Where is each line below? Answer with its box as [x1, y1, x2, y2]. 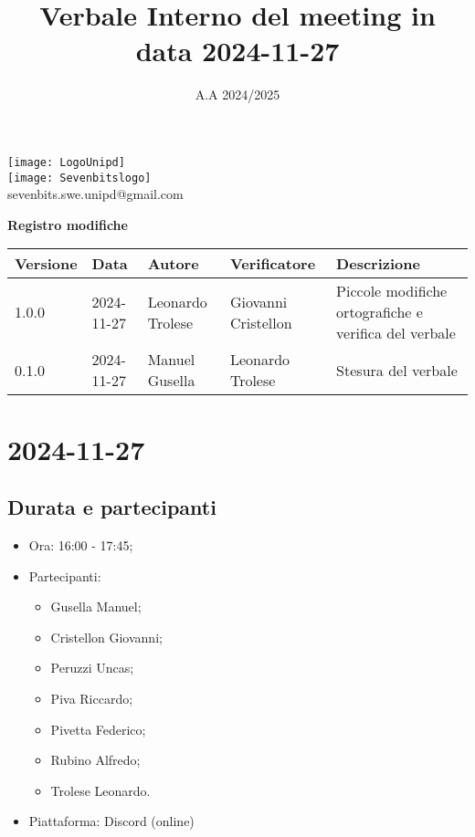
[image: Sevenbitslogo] [7, 171, 152, 184]
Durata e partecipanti [7, 493, 216, 521]
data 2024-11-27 [135, 32, 340, 69]
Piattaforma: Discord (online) [28, 811, 195, 831]
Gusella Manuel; [50, 597, 142, 616]
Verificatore [229, 253, 316, 275]
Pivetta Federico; [50, 719, 146, 738]
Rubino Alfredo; [50, 750, 141, 769]
